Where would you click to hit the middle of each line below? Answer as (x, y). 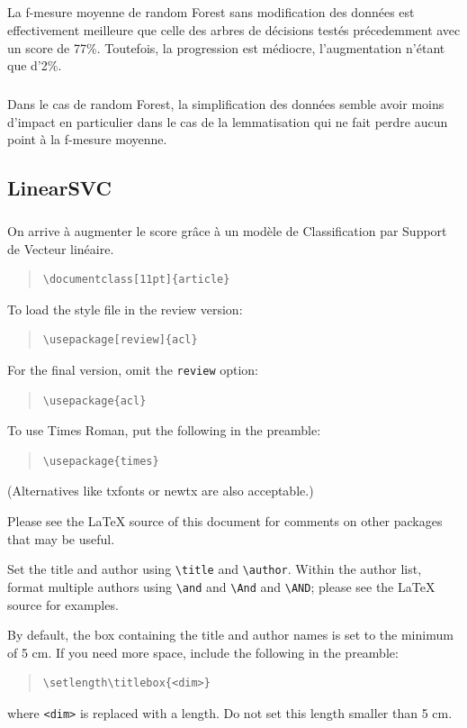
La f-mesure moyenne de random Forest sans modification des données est (211, 12)
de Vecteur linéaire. (61, 248)
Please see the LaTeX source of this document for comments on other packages (225, 521)
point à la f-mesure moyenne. (87, 139)
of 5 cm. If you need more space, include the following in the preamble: (203, 652)
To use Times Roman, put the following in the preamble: (164, 430)
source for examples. (63, 604)
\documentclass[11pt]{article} (136, 280)
